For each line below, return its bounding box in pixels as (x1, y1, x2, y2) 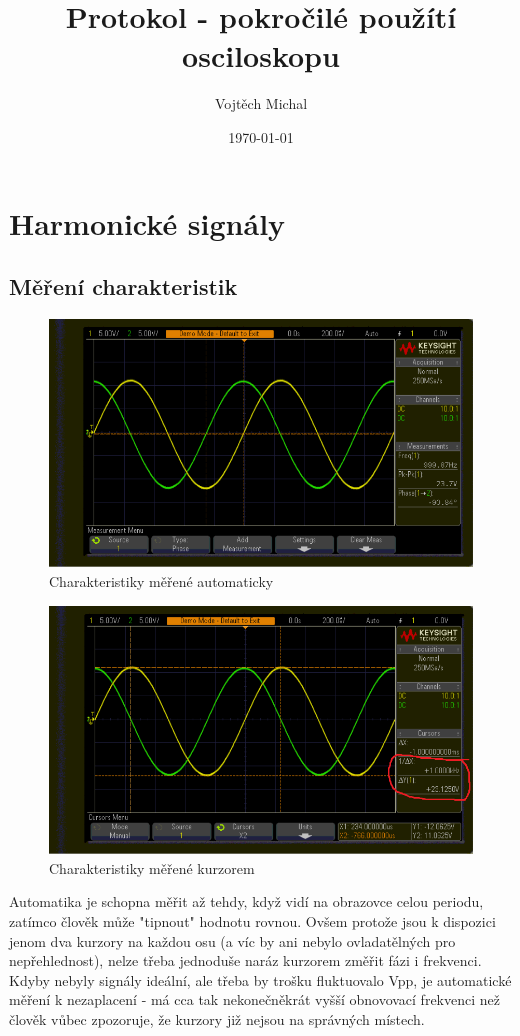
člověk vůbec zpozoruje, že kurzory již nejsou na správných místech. (9, 1008, 425, 1029)
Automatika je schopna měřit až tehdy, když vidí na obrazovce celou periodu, (9, 891, 484, 912)
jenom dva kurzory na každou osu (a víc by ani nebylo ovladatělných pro (9, 930, 456, 951)
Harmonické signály (9, 202, 286, 243)
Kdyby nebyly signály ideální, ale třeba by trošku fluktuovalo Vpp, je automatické (9, 969, 512, 990)
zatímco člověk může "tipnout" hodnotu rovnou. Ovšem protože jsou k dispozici (9, 911, 496, 932)
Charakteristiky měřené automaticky (49, 571, 274, 592)
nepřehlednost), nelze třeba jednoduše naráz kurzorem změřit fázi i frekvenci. (9, 950, 482, 971)
